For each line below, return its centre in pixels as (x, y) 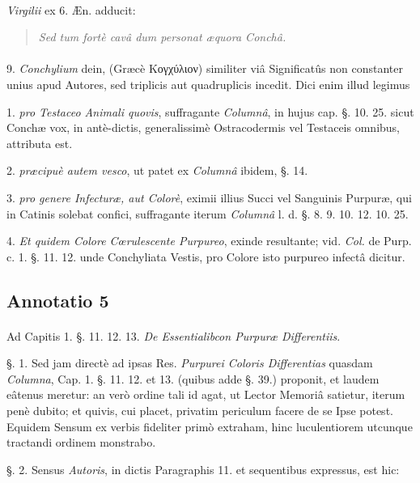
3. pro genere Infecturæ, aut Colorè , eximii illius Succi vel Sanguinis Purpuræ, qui (209, 197)
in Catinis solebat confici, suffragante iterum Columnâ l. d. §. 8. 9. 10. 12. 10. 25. (208, 213)
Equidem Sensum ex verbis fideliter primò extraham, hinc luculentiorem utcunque (210, 426)
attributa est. (40, 143)
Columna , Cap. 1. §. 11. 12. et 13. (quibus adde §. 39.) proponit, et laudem (193, 378)
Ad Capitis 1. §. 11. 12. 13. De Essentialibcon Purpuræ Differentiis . (174, 335)
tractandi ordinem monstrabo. (81, 442)
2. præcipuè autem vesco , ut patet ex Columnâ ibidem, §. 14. (157, 170)
